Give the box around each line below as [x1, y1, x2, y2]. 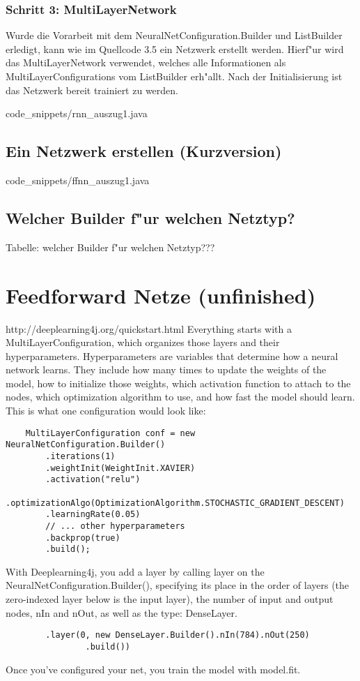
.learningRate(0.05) [45, 509, 141, 520]
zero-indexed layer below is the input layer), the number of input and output [6, 592, 334, 606]
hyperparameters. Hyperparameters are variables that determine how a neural [6, 348, 338, 363]
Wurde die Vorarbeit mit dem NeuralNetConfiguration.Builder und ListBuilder [6, 28, 343, 43]
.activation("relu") [45, 474, 141, 485]
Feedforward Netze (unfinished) [6, 280, 316, 309]
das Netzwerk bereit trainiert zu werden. [6, 82, 178, 97]
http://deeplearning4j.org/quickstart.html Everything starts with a [6, 321, 292, 336]
